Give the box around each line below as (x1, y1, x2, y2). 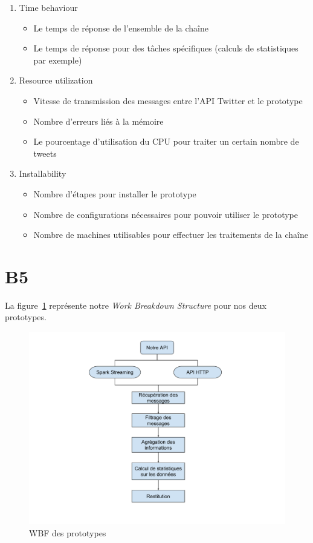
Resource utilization (19, 74, 93, 87)
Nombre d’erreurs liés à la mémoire (33, 114, 164, 127)
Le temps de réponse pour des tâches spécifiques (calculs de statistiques (33, 42, 298, 54)
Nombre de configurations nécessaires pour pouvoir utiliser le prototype (33, 208, 298, 220)
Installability (19, 167, 66, 180)
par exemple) (33, 53, 82, 66)
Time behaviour (19, 1, 78, 13)
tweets (33, 146, 57, 159)
